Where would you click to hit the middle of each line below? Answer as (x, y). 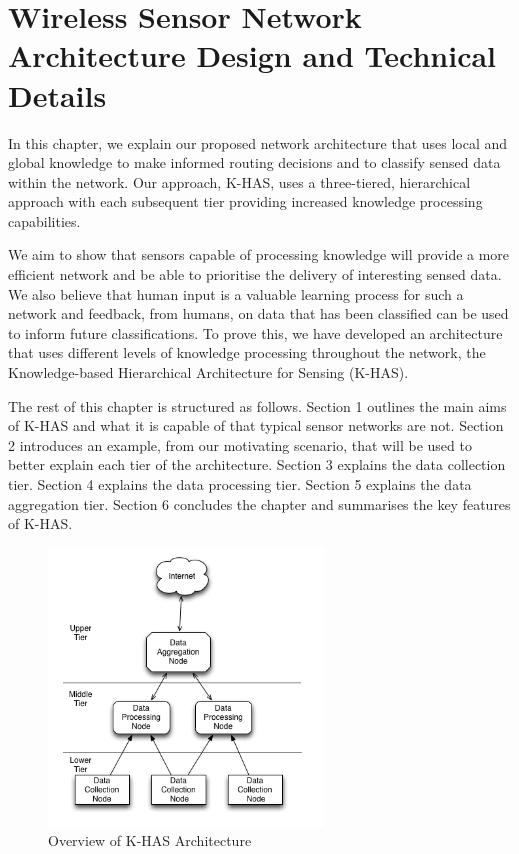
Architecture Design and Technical (252, 55)
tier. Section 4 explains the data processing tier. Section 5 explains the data (240, 484)
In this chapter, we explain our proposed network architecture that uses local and (258, 142)
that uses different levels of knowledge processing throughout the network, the (247, 352)
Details (57, 94)
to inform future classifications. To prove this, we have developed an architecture (255, 332)
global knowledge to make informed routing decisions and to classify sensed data (254, 162)
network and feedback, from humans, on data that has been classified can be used (258, 313)
